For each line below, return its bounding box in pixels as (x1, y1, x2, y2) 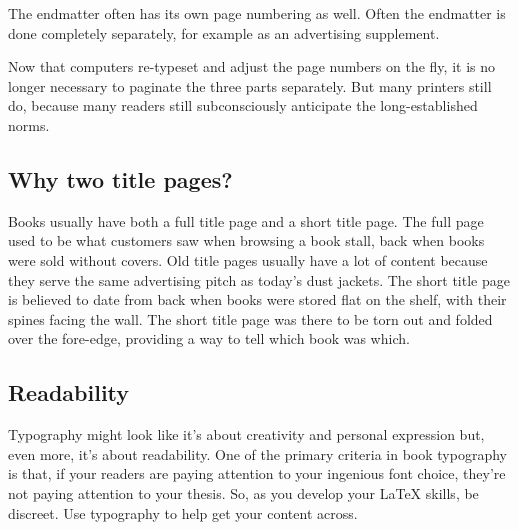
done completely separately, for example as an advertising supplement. (8, 22, 440, 43)
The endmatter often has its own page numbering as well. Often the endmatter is (8, 3, 506, 23)
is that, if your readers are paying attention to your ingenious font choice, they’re (8, 463, 506, 484)
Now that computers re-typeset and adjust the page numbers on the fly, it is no (8, 56, 495, 77)
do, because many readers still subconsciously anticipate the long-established (8, 95, 478, 116)
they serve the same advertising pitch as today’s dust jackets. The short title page (8, 269, 510, 290)
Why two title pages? (8, 163, 233, 194)
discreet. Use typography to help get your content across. (8, 502, 358, 523)
